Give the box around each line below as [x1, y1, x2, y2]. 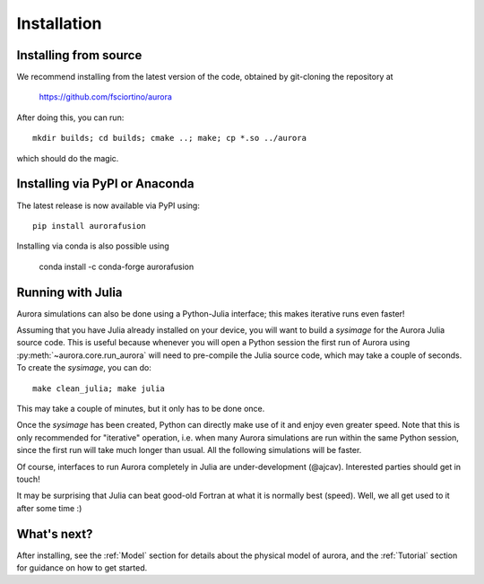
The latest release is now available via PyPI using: [16, 200, 201, 211]
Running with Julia [16, 284, 123, 300]
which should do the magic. [16, 153, 119, 163]
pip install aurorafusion [32, 221, 147, 231]
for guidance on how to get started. [16, 562, 148, 573]
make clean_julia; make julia [32, 383, 166, 394]
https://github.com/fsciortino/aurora [39, 92, 172, 102]
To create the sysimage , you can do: [16, 362, 151, 373]
